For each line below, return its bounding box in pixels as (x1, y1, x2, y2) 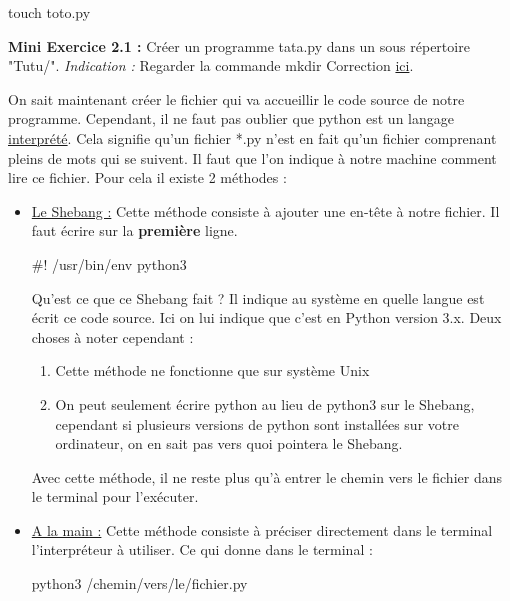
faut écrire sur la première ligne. (31, 220, 238, 241)
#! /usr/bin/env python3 (31, 253, 187, 274)
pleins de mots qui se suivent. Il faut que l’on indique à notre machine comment (8, 147, 497, 168)
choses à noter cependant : (31, 326, 194, 347)
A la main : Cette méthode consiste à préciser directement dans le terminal (31, 519, 493, 540)
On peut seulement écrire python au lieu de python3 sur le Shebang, (55, 393, 475, 414)
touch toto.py (8, 2, 91, 22)
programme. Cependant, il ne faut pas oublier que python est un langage (8, 108, 454, 129)
